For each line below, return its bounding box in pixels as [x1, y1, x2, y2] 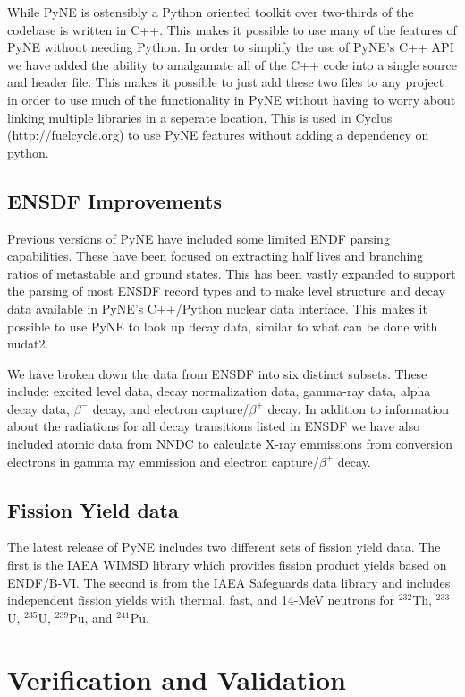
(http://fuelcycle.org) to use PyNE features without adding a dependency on [7, 125, 429, 144]
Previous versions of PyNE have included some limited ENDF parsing [7, 228, 390, 247]
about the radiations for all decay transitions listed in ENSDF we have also [7, 417, 420, 435]
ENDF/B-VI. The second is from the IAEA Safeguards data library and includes [7, 572, 451, 591]
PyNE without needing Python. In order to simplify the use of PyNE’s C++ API [7, 38, 454, 56]
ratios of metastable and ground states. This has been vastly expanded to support [7, 263, 456, 282]
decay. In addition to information [267, 399, 450, 417]
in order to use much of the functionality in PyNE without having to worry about [7, 90, 456, 108]
